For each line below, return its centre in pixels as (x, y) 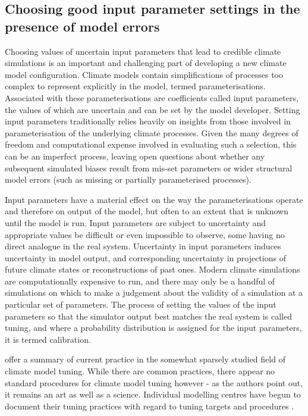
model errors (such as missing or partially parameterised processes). (128, 179)
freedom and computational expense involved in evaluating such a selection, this (151, 144)
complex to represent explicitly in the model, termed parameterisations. (135, 86)
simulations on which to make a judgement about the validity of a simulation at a (154, 293)
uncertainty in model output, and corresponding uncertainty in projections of (145, 257)
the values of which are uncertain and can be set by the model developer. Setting (153, 109)
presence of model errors (82, 26)
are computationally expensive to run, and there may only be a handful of (140, 281)
